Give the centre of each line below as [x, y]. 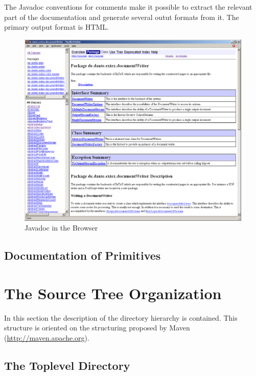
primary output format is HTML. [56, 27]
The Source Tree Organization [113, 293]
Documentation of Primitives [83, 255]
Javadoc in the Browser [61, 228]
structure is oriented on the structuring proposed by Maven [97, 328]
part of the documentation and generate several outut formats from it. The [122, 17]
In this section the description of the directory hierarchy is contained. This [121, 317]
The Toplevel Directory [67, 365]
